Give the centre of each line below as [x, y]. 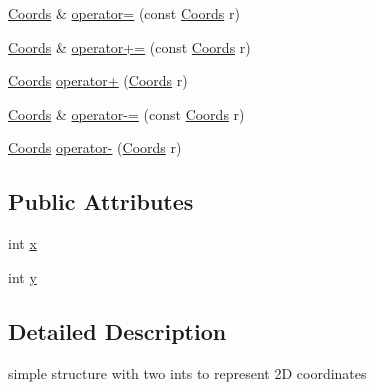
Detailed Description [117, 330]
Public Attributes [101, 201]
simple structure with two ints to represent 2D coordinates [187, 372]
